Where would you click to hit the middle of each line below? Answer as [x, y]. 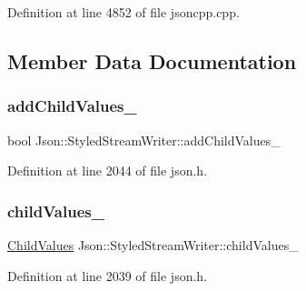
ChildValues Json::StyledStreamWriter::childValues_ [153, 245]
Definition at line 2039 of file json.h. [108, 275]
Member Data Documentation [152, 60]
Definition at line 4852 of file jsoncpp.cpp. [123, 12]
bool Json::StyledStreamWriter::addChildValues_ [144, 140]
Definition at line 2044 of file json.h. [108, 171]
